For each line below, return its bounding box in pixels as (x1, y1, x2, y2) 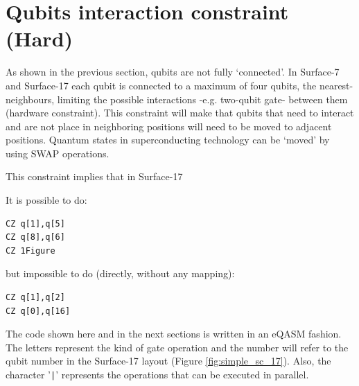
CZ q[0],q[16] (6, 306, 71, 316)
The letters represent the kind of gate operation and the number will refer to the (6, 340, 349, 354)
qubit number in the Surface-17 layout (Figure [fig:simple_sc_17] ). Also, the (6, 353, 331, 368)
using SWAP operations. (6, 146, 110, 160)
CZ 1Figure (6, 245, 55, 256)
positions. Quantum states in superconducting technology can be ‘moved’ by (6, 132, 330, 147)
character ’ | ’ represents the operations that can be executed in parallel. (6, 367, 309, 381)
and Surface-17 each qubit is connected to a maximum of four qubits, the (6, 78, 317, 92)
